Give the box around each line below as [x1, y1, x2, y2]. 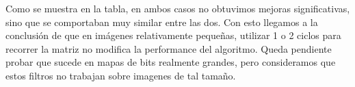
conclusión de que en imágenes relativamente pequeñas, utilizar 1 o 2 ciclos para [5, 28, 341, 42]
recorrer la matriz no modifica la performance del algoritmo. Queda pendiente [5, 41, 332, 55]
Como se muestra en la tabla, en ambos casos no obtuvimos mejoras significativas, [5, 1, 350, 15]
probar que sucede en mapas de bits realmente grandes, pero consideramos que [5, 55, 336, 69]
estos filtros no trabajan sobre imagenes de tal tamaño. [5, 68, 236, 82]
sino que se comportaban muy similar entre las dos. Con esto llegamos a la [5, 14, 318, 29]
